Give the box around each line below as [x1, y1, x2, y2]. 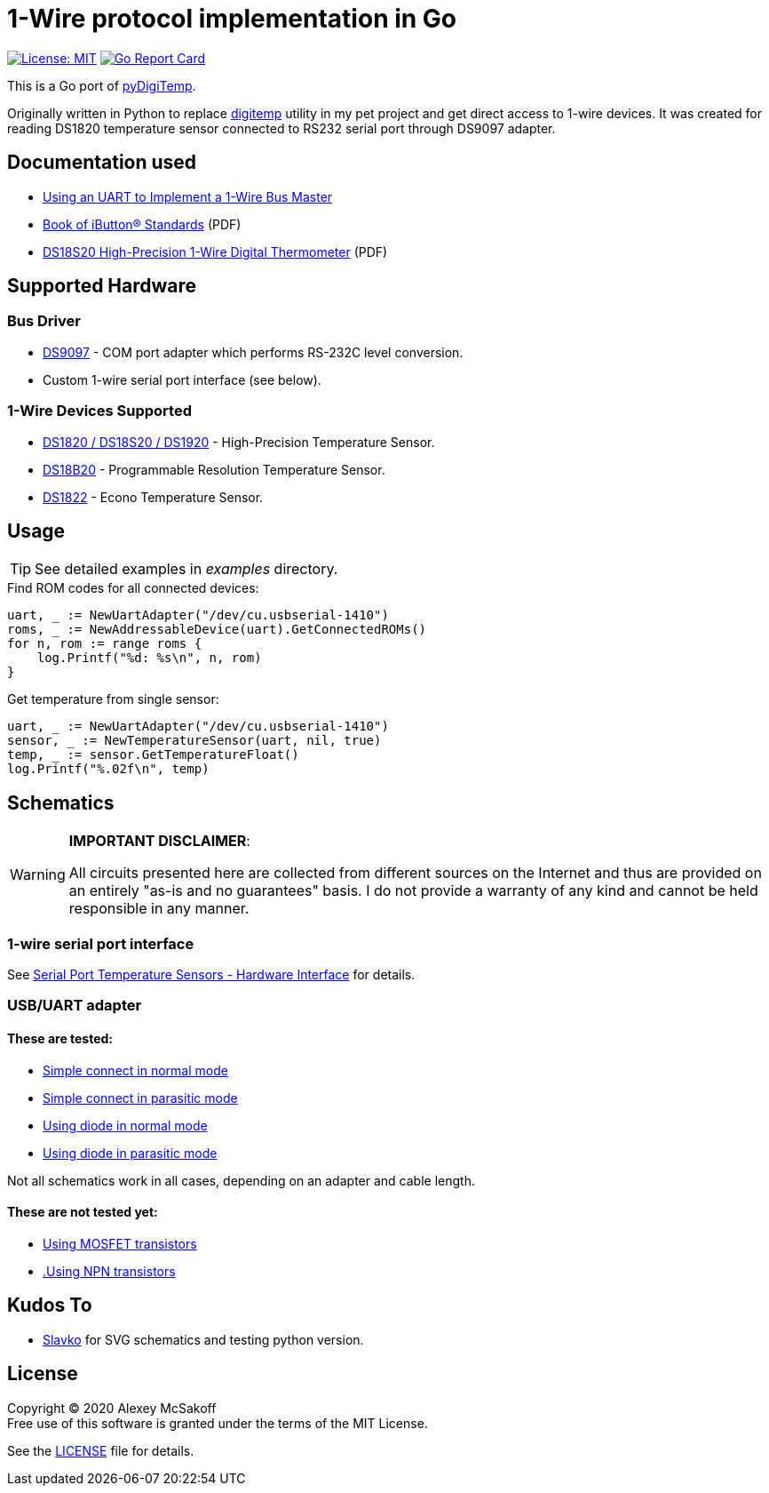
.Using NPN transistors [43, 1263, 176, 1279]
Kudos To [7, 1294, 92, 1317]
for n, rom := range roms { [7, 636, 202, 651]
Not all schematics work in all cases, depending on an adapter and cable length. [7, 1172, 475, 1188]
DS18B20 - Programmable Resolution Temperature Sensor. [43, 461, 385, 477]
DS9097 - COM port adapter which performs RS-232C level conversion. [43, 344, 464, 360]
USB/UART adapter [7, 996, 142, 1015]
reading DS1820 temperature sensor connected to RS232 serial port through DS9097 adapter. [7, 120, 556, 136]
